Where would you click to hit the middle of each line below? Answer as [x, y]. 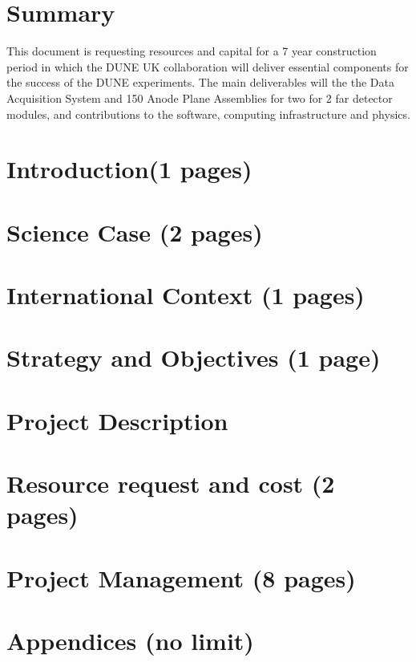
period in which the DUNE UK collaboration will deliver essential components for [208, 66]
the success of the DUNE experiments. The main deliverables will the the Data [200, 82]
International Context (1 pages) [186, 295]
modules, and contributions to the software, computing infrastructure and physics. [208, 114]
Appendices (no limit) [130, 641]
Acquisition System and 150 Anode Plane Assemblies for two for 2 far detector [200, 97]
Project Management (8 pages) [181, 577]
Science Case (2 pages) [135, 231]
